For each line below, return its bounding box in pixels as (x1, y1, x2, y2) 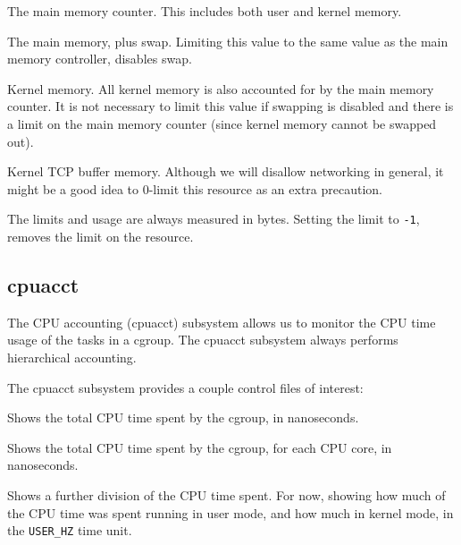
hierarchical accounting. (7, 347, 137, 366)
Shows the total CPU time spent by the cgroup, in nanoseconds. (7, 408, 359, 427)
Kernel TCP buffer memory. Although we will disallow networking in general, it (7, 162, 444, 181)
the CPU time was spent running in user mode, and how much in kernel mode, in (7, 503, 454, 522)
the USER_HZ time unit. (7, 521, 132, 540)
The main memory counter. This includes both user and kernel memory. (7, 2, 402, 20)
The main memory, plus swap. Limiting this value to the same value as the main (7, 31, 448, 50)
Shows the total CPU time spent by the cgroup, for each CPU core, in (7, 438, 392, 456)
